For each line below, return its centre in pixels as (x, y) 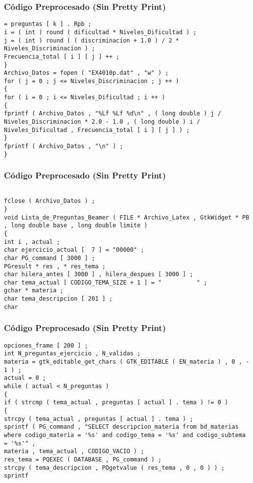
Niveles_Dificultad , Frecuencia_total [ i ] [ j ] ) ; (97, 130)
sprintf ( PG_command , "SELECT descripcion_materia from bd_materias (121, 427)
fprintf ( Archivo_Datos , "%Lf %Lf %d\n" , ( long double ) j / (113, 114)
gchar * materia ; (34, 291)
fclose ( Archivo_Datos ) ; (50, 201)
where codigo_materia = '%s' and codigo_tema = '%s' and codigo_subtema (125, 435)
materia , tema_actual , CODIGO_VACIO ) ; (74, 451)
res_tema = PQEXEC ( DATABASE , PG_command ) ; (83, 459)
